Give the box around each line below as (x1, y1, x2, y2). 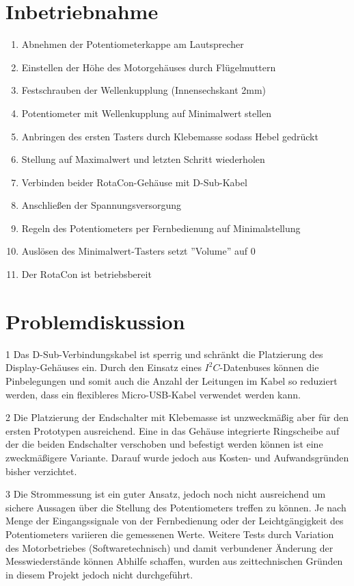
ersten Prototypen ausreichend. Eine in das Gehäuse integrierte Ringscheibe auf (5, 423, 340, 437)
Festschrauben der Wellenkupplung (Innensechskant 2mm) (21, 83, 267, 97)
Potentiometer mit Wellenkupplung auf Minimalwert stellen (21, 105, 271, 120)
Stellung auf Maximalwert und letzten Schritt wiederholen (21, 152, 265, 166)
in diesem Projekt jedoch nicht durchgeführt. (5, 567, 193, 581)
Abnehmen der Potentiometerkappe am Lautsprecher (21, 37, 244, 51)
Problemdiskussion (5, 307, 185, 335)
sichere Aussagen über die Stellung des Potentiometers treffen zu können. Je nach (5, 500, 346, 514)
